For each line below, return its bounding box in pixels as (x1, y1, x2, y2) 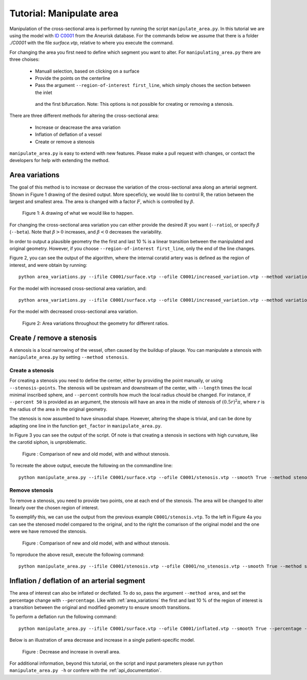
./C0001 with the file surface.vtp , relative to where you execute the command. (9, 40, 174, 46)
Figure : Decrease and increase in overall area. (22, 648, 120, 654)
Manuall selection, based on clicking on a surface (35, 68, 140, 74)
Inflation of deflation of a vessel (35, 131, 102, 138)
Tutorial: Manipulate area (9, 8, 119, 19)
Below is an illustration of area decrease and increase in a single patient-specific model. (9, 637, 195, 643)
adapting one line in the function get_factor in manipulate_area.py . (9, 422, 162, 429)
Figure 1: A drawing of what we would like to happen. (22, 210, 134, 216)
